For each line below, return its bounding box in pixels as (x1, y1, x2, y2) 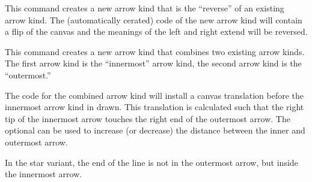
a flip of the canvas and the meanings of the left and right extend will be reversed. (5, 25, 308, 38)
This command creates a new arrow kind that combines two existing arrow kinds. (5, 45, 305, 57)
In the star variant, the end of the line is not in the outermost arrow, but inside (5, 156, 298, 168)
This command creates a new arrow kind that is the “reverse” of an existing (5, 2, 284, 14)
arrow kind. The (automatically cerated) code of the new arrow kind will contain (5, 13, 302, 26)
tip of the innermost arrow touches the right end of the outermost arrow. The (5, 112, 290, 125)
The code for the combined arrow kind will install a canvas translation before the (5, 89, 304, 101)
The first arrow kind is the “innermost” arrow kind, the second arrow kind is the (5, 57, 302, 69)
